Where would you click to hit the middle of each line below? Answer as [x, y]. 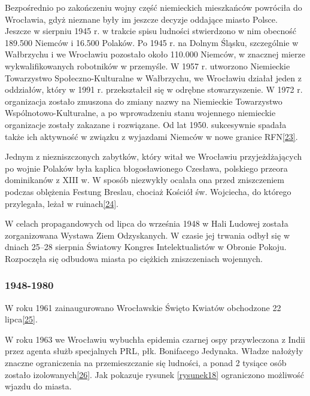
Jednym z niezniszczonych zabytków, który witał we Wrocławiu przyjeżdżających [154, 156]
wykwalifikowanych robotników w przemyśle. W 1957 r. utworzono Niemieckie [148, 66]
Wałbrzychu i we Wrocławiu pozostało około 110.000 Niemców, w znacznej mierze [155, 54]
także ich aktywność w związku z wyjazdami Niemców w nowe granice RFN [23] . [151, 136]
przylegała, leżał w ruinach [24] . [62, 203]
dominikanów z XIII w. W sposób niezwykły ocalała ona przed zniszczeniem [145, 180]
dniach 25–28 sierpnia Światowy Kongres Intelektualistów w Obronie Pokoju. [146, 247]
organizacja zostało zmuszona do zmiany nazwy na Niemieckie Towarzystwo [144, 101]
